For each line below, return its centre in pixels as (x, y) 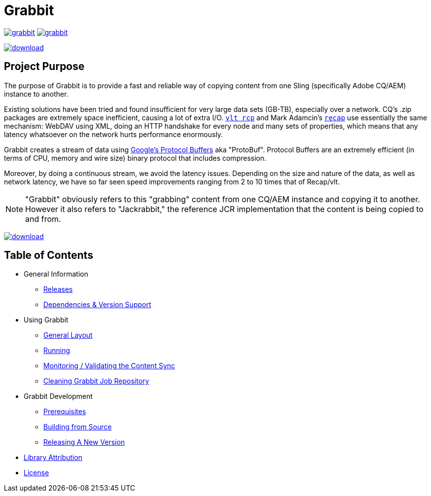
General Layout (68, 335)
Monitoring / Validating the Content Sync (109, 366)
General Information (56, 274)
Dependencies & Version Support (97, 305)
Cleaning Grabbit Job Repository (96, 381)
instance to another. (36, 94)
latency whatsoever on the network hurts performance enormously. (114, 134)
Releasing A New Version (84, 442)
